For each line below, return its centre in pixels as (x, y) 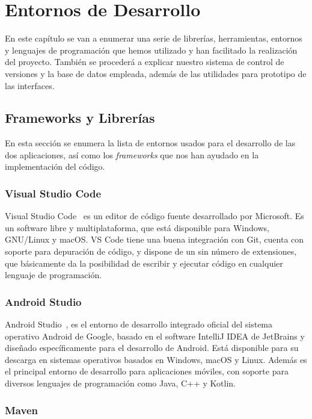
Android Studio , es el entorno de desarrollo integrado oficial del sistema (139, 324)
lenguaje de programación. (54, 275)
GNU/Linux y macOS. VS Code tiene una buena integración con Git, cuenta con (154, 239)
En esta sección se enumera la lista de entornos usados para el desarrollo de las (150, 143)
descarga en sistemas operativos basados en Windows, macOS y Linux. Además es (156, 359)
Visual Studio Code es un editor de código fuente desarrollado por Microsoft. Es (154, 216)
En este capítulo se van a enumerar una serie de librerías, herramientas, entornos (154, 38)
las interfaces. (30, 85)
